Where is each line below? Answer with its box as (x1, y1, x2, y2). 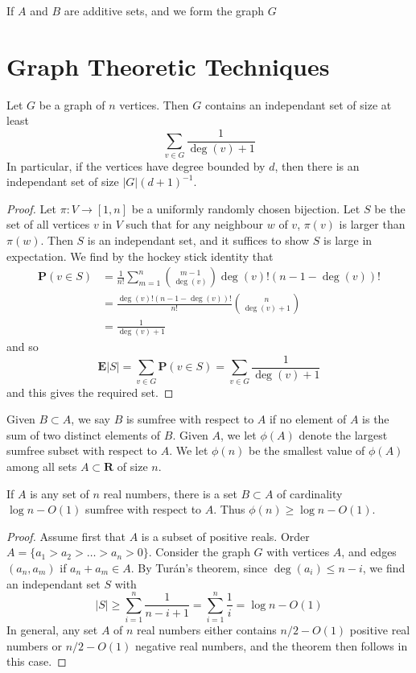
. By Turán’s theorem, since (130, 559, 268, 576)
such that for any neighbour (126, 216, 264, 233)
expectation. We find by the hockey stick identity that (6, 247, 274, 264)
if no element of (269, 411, 347, 427)
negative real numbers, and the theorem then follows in (135, 637, 408, 654)
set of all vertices (6, 216, 90, 233)
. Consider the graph (148, 543, 250, 560)
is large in (323, 232, 373, 249)
